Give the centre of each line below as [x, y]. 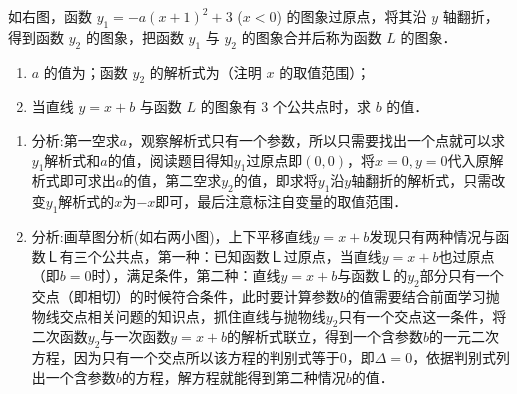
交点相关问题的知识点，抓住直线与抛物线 [192, 315]
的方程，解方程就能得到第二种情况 [233, 376]
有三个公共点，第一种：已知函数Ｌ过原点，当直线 [220, 255]
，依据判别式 [454, 357]
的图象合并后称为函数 [311, 36]
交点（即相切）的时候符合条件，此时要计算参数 [185, 295]
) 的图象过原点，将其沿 [351, 16]
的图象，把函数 [134, 36]
